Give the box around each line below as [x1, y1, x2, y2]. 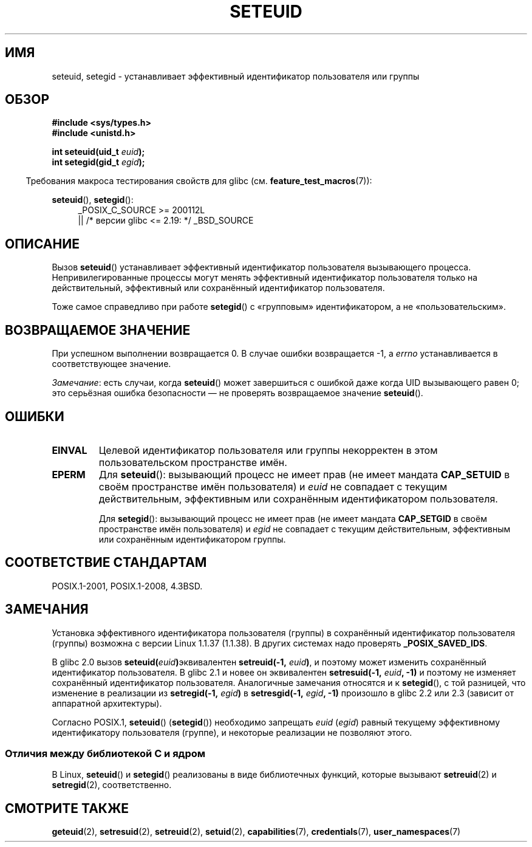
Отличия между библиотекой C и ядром [5, 747, 206, 760]
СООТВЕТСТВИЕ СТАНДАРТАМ [5, 555, 207, 571]
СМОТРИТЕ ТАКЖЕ [5, 800, 129, 816]
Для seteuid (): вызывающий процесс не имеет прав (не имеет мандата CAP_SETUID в [98, 468, 510, 481]
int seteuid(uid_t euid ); [52, 146, 145, 157]
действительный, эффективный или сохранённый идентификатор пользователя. [52, 283, 385, 293]
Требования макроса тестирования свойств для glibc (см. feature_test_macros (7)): [26, 176, 372, 187]
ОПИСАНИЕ [5, 236, 80, 252]
